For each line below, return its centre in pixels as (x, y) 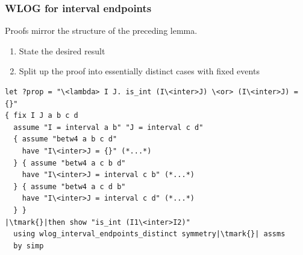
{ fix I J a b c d (42, 116)
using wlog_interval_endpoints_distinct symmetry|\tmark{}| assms (149, 234)
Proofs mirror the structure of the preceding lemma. (101, 31)
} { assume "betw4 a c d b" (70, 186)
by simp (29, 246)
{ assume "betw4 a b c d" (65, 139)
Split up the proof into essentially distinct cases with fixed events (139, 71)
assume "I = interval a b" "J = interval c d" (108, 127)
